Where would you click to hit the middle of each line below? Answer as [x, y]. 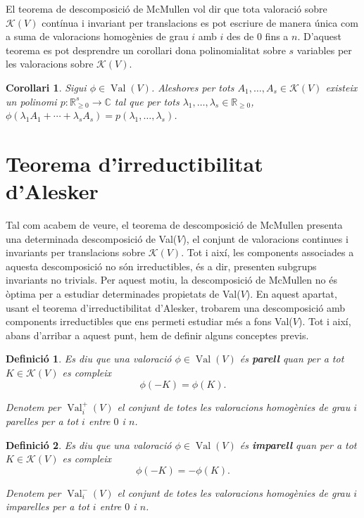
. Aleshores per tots [193, 87]
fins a [277, 36]
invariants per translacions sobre [76, 252]
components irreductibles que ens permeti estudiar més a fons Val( [149, 321]
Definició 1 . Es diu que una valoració [89, 359]
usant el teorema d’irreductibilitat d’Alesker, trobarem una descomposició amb [175, 307]
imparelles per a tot [48, 506]
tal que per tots [147, 101]
